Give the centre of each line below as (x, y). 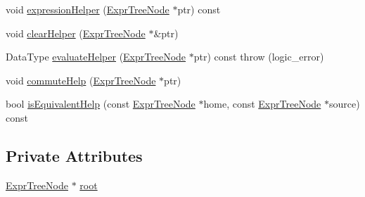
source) (344, 104)
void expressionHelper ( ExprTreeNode (88, 9)
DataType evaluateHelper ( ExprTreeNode (96, 57)
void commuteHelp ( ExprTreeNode (81, 80)
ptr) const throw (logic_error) (259, 57)
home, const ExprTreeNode (262, 104)
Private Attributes (74, 155)
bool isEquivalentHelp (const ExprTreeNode (101, 104)
